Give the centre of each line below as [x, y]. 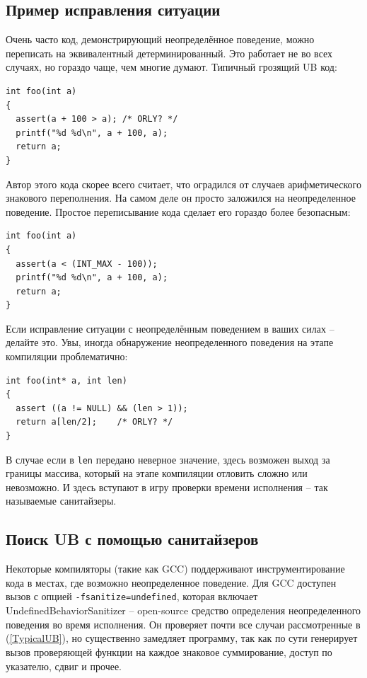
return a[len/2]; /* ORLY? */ [94, 422]
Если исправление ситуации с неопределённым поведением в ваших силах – [170, 328]
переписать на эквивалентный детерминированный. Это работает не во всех [169, 53]
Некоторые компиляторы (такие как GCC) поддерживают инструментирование [175, 569]
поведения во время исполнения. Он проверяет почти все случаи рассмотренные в [183, 624]
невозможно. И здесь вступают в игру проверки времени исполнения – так [167, 487]
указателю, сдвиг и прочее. [64, 666]
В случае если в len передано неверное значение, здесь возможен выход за [168, 459]
